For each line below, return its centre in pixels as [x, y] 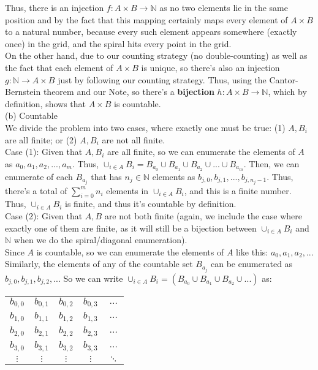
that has [106, 176]
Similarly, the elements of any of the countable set [99, 264]
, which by [287, 92]
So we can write [93, 278]
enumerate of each [39, 176]
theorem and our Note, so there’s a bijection [129, 92]
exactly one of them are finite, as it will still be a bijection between [131, 228]
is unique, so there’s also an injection [210, 67]
